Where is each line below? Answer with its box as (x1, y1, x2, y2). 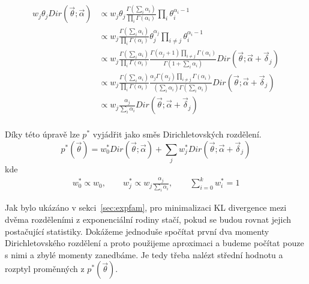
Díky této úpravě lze (5, 128, 80, 140)
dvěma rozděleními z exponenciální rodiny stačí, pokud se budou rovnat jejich (5, 213, 292, 226)
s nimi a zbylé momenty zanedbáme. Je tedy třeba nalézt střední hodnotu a (5, 248, 283, 261)
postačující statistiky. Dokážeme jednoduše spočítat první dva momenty (5, 225, 269, 237)
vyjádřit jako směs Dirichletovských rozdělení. (92, 128, 262, 140)
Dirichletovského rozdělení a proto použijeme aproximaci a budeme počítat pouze (5, 237, 304, 249)
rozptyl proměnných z (5, 262, 85, 275)
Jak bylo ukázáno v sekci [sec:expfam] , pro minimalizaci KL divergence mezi (5, 201, 287, 214)
